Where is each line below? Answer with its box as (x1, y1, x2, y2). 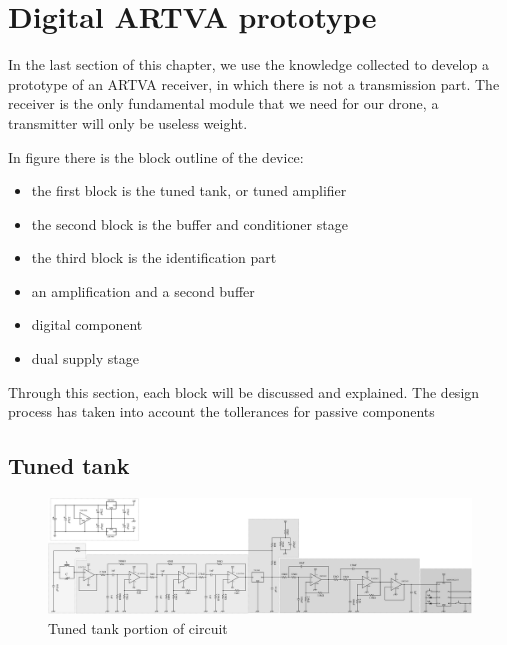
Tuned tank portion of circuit (48, 617, 228, 638)
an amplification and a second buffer (31, 280, 255, 301)
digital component (31, 314, 143, 335)
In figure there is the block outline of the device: (8, 146, 304, 167)
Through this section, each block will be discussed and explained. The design (8, 381, 480, 402)
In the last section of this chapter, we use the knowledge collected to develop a (8, 54, 489, 75)
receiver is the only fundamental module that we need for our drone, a (8, 93, 439, 114)
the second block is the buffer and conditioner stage (31, 213, 348, 234)
